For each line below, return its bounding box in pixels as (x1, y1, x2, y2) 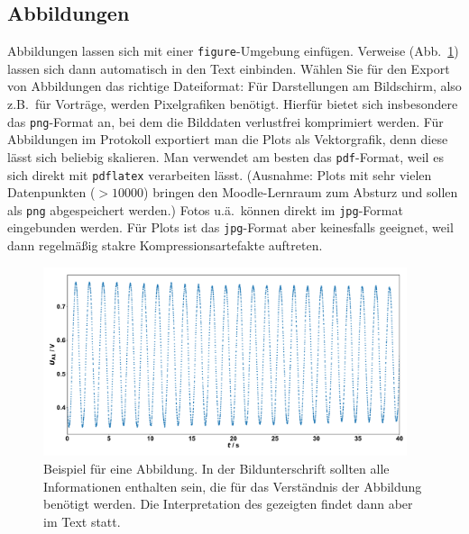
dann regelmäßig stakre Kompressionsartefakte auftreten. (7, 236, 323, 255)
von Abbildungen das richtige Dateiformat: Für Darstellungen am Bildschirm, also (7, 77, 462, 95)
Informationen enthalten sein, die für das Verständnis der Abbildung (43, 476, 422, 495)
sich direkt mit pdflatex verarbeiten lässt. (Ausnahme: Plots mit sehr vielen (7, 165, 432, 184)
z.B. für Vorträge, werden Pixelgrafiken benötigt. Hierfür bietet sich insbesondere (7, 95, 458, 113)
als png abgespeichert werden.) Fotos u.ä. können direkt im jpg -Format (7, 200, 403, 219)
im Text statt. (43, 511, 121, 530)
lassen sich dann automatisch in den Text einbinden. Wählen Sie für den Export (7, 59, 450, 77)
